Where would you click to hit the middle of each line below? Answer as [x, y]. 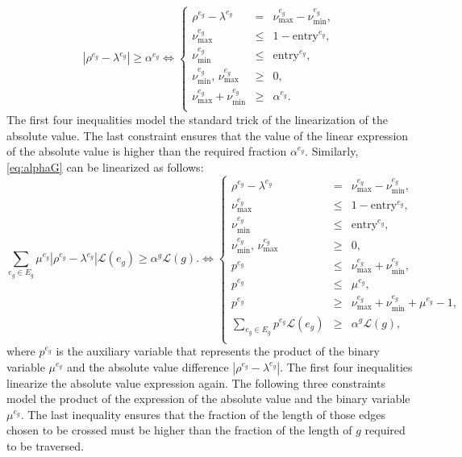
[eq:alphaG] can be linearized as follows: [105, 166]
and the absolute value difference [148, 366]
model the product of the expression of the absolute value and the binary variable [208, 399]
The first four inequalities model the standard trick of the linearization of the [197, 119]
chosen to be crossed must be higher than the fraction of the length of [179, 430]
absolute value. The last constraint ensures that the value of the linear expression [208, 135]
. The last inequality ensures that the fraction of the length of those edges [203, 414]
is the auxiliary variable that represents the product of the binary [218, 351]
